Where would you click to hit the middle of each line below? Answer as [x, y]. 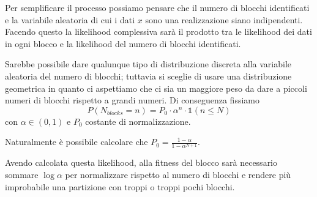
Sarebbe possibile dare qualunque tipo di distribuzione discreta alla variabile [148, 64]
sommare [22, 175]
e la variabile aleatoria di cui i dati [70, 19]
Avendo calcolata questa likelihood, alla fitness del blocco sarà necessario [141, 162]
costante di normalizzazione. [138, 121]
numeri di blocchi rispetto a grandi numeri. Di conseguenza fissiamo [132, 100]
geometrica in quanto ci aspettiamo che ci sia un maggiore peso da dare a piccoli [156, 88]
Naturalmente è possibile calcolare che [76, 142]
